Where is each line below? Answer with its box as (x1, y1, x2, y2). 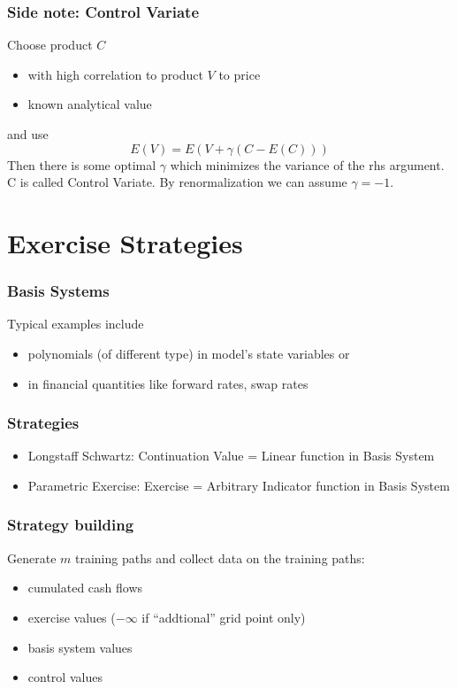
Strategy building (7, 514, 134, 536)
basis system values (27, 638, 133, 656)
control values (27, 668, 103, 686)
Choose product (7, 35, 93, 54)
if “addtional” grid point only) (141, 608, 306, 626)
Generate (7, 548, 57, 567)
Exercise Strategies (7, 224, 243, 260)
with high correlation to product (27, 65, 203, 83)
